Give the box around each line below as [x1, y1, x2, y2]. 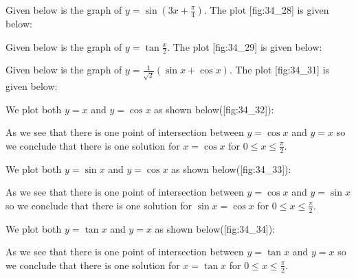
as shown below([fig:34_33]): [171, 161, 291, 176]
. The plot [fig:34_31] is [229, 62, 330, 77]
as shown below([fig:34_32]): [154, 102, 274, 116]
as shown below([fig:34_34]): [155, 221, 275, 235]
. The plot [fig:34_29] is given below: [167, 39, 322, 54]
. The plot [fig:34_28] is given [203, 3, 329, 16]
